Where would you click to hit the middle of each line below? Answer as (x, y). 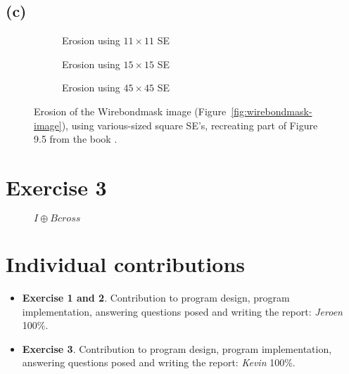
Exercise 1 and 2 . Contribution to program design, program (156, 298)
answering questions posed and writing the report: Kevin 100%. (159, 362)
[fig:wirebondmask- (272, 111)
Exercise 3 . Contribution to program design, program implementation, (177, 348)
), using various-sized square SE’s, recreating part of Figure (190, 125)
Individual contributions (126, 264)
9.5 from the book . (76, 139)
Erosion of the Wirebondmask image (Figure (130, 111)
